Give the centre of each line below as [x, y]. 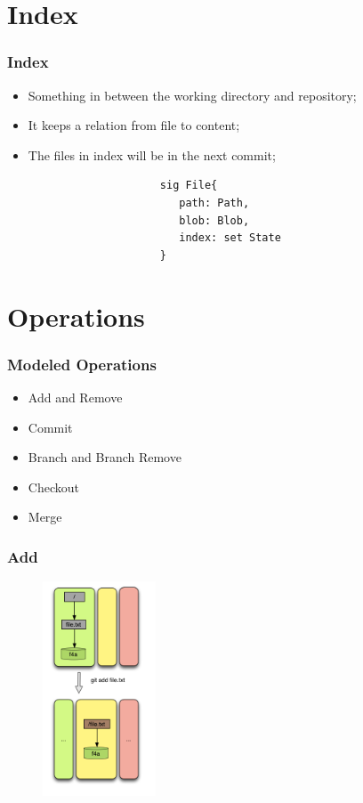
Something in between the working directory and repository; [192, 95]
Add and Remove [75, 397]
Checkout [53, 487]
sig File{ [189, 186]
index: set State [230, 238]
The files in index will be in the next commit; [152, 154]
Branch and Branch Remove [105, 457]
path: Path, [214, 203]
